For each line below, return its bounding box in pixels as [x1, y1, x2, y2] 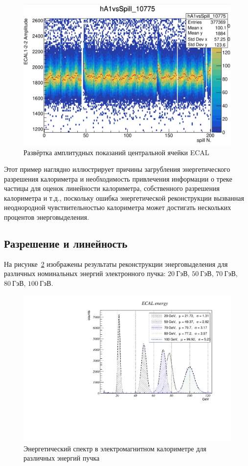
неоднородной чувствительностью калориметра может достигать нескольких [4, 202, 231, 212]
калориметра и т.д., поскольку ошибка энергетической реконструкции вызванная [4, 192, 244, 203]
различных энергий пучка [23, 453, 100, 463]
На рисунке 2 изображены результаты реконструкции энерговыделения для [4, 258, 228, 269]
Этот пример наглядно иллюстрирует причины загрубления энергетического [4, 164, 230, 174]
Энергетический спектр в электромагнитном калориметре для [23, 443, 206, 453]
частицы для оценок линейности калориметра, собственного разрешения [4, 183, 220, 193]
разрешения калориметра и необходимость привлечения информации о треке [4, 173, 232, 184]
